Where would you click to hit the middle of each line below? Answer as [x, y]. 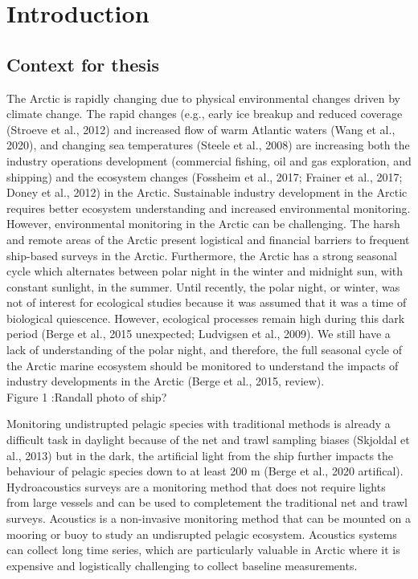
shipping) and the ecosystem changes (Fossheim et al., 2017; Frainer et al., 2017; [205, 176]
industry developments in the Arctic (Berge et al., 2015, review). [166, 381]
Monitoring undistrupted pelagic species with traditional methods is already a [199, 424]
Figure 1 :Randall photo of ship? [87, 396]
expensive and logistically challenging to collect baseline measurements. [182, 565]
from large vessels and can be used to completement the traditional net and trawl [207, 502]
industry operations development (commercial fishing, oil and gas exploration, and [209, 160]
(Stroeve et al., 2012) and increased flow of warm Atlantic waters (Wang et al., [201, 129]
